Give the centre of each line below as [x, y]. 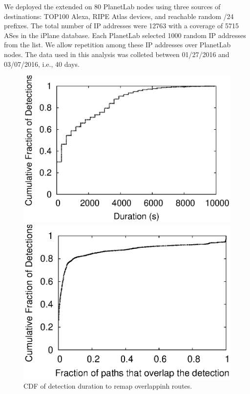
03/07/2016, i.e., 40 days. [42, 64]
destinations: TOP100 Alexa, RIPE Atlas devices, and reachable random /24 [119, 16]
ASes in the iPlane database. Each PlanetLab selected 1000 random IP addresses [125, 35]
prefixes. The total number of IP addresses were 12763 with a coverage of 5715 [121, 26]
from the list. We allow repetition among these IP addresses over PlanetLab [117, 45]
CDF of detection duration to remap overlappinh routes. [108, 386]
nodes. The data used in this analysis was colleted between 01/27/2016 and [117, 54]
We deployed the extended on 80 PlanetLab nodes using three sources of [112, 6]
